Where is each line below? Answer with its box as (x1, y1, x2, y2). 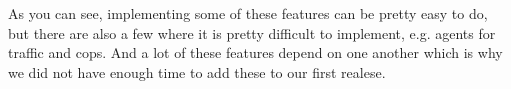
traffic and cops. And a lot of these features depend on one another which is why (8, 42, 503, 63)
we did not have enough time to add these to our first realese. (8, 61, 386, 82)
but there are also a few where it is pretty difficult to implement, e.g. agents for (8, 22, 496, 43)
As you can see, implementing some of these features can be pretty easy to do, (8, 3, 488, 23)
